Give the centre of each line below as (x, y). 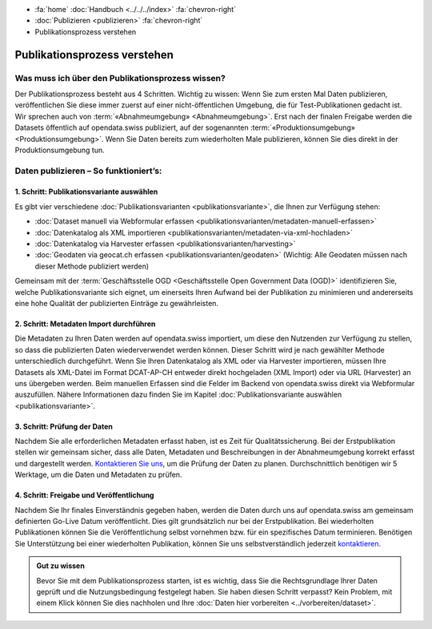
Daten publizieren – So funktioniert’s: (88, 171)
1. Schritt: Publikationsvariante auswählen (86, 192)
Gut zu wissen (61, 566)
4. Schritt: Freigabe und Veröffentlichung (84, 495)
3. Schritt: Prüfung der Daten (64, 426)
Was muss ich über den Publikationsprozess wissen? (120, 78)
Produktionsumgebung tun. (60, 150)
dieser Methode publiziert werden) (92, 266)
